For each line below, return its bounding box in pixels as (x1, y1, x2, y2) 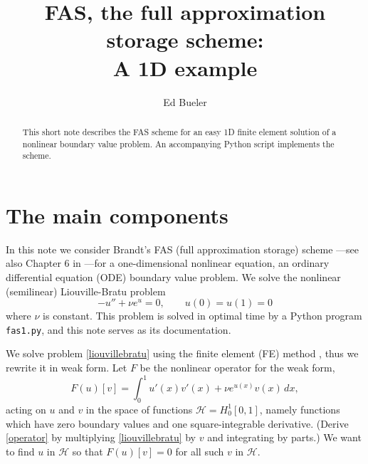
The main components (6, 200, 228, 229)
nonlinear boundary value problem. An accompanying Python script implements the (22, 137, 335, 149)
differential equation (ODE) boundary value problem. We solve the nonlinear (6, 269, 341, 284)
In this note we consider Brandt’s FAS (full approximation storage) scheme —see (6, 241, 359, 256)
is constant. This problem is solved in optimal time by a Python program (43, 308, 362, 323)
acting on (6, 401, 46, 416)
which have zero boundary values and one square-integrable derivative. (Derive (6, 416, 349, 431)
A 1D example (112, 53, 258, 82)
